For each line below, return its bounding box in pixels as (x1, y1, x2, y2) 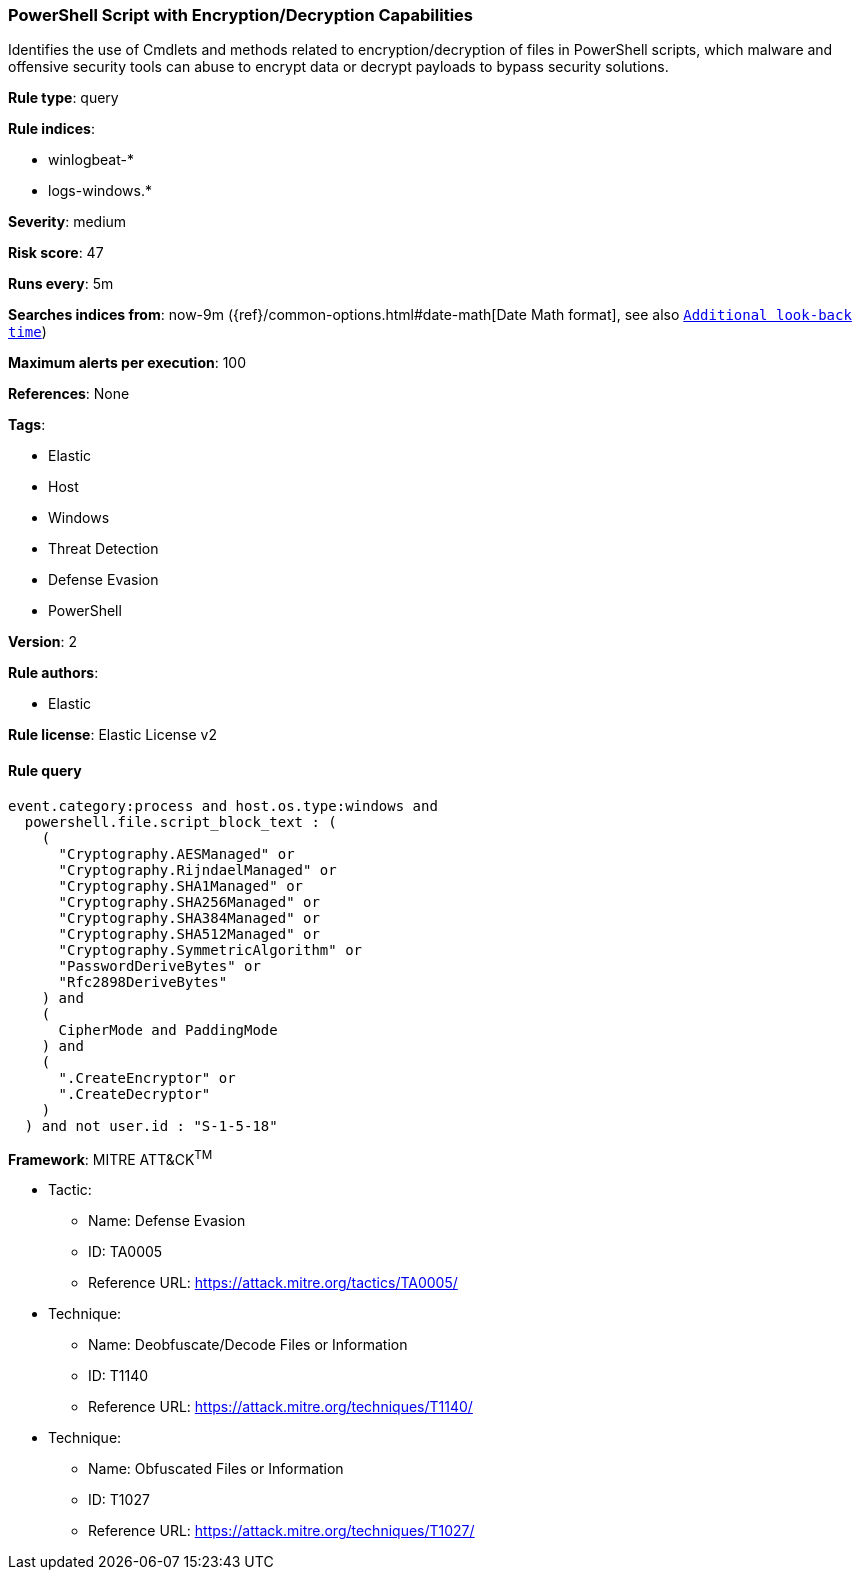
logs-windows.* (48, 182, 152, 200)
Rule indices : (8, 120, 95, 138)
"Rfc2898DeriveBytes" (58, 973, 228, 990)
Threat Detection (48, 540, 159, 558)
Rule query (8, 761, 82, 779)
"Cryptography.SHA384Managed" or (58, 909, 320, 926)
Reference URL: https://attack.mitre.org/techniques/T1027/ (88, 1522, 475, 1540)
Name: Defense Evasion (88, 1212, 246, 1230)
